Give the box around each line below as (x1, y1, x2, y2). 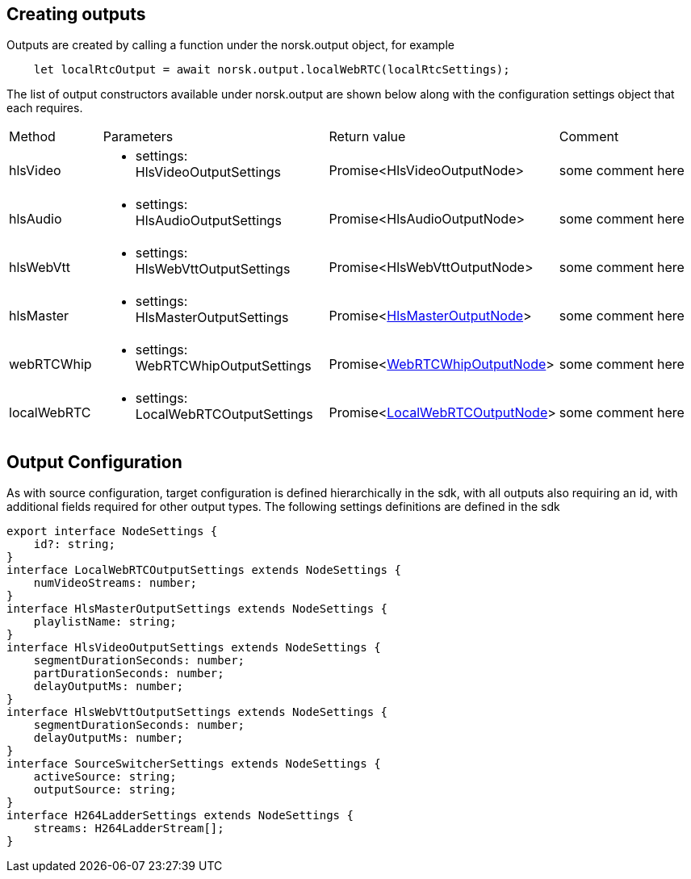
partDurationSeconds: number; (33, 667, 224, 680)
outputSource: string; (33, 783, 177, 797)
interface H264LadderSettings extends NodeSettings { (6, 809, 354, 822)
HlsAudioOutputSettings (135, 212, 282, 229)
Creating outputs (6, 4, 146, 24)
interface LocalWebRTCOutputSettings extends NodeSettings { (6, 563, 401, 577)
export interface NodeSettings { (6, 525, 218, 538)
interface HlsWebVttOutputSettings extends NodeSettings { (6, 705, 388, 719)
